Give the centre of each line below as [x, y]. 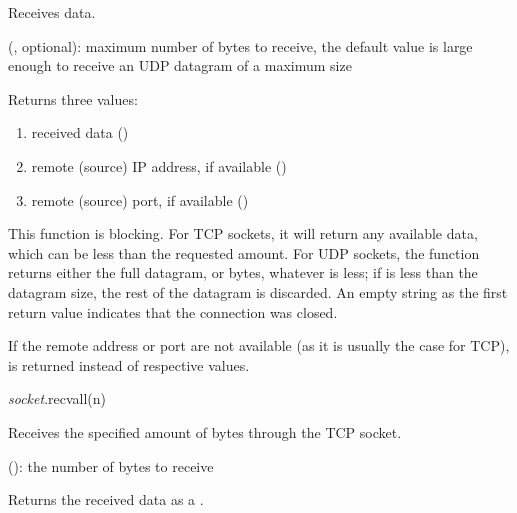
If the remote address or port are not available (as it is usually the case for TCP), [259, 345]
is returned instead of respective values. [129, 364]
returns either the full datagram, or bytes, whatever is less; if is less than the [243, 272]
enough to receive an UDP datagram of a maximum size [180, 65]
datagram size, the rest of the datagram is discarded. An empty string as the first [258, 291]
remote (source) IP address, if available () [159, 165]
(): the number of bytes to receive [111, 465]
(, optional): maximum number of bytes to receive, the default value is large [240, 45]
